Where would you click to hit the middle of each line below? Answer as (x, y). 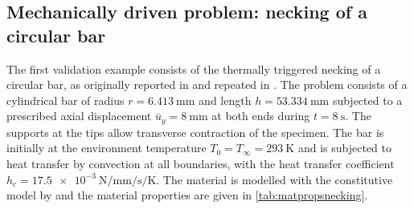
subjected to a (367, 100)
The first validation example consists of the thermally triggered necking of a (194, 68)
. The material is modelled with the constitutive (275, 179)
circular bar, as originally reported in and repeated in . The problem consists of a (207, 84)
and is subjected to (344, 148)
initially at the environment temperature (107, 148)
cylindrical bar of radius (66, 100)
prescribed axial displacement (79, 116)
